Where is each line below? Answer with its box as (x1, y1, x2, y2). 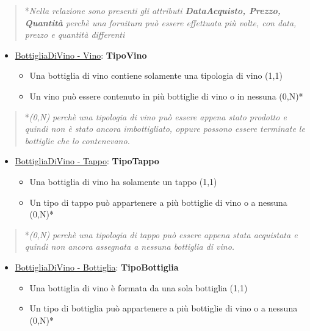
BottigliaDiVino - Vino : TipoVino (15, 48, 147, 61)
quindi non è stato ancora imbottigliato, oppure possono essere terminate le (24, 122, 305, 135)
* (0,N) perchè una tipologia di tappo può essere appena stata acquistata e (24, 228, 298, 241)
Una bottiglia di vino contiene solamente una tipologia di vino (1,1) (29, 69, 283, 82)
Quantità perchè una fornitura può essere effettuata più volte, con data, (24, 16, 297, 29)
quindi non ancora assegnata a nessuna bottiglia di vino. (24, 240, 235, 253)
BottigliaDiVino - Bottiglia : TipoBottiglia (15, 260, 179, 273)
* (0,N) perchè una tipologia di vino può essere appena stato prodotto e (24, 110, 287, 123)
